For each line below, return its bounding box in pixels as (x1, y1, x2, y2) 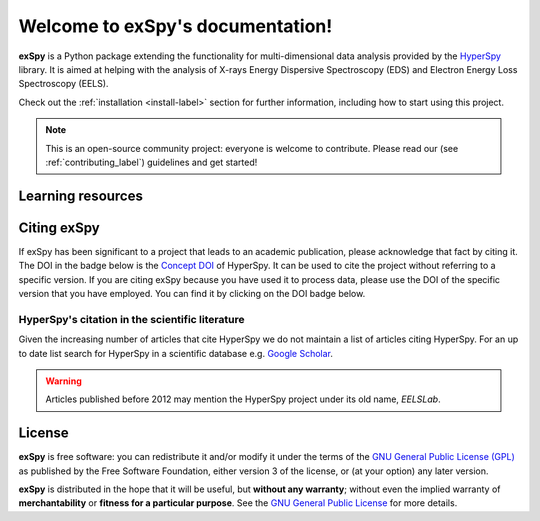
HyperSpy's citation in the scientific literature (18, 312, 245, 326)
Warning (45, 375, 82, 387)
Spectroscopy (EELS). (18, 78, 109, 90)
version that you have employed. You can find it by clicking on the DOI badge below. (18, 287, 366, 299)
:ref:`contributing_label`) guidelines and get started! (45, 156, 258, 168)
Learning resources (18, 187, 144, 204)
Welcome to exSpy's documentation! (18, 15, 333, 37)
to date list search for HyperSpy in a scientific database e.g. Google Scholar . (18, 347, 334, 359)
